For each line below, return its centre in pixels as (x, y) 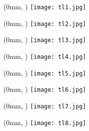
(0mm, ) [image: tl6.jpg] (45, 89)
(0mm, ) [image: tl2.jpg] (45, 23)
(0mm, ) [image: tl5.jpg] (45, 72)
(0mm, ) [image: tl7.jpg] (45, 105)
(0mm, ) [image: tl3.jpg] (45, 39)
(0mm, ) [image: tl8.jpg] (45, 122)
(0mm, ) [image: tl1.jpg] (45, 6)
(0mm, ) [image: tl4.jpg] (45, 56)
